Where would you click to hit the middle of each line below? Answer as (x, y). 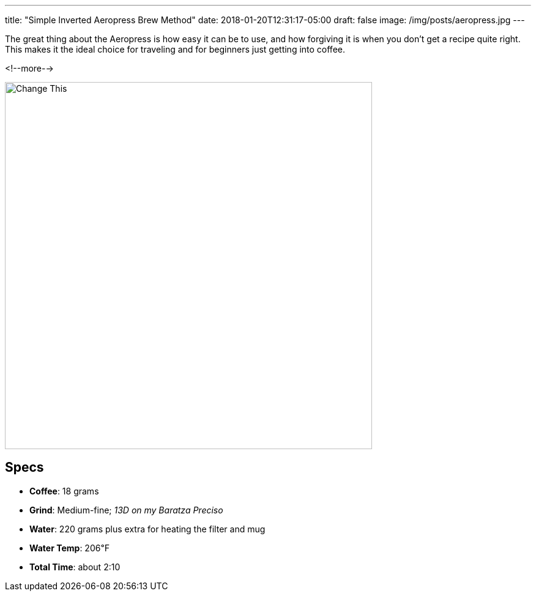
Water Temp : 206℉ (70, 548)
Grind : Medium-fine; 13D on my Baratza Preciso (126, 510)
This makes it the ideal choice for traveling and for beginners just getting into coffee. (175, 49)
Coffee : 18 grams (64, 491)
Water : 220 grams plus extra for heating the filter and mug (147, 529)
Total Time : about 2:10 (75, 567)
